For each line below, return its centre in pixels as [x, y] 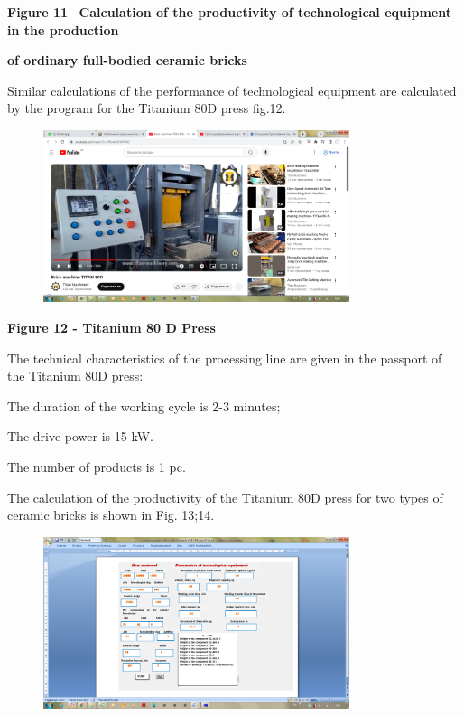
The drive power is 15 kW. [80, 436]
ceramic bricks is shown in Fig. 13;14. [111, 515]
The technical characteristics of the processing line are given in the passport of [225, 358]
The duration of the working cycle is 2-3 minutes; [144, 405]
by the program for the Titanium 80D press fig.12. [147, 108]
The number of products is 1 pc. [97, 466]
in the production [63, 29]
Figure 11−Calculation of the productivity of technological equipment [229, 12]
